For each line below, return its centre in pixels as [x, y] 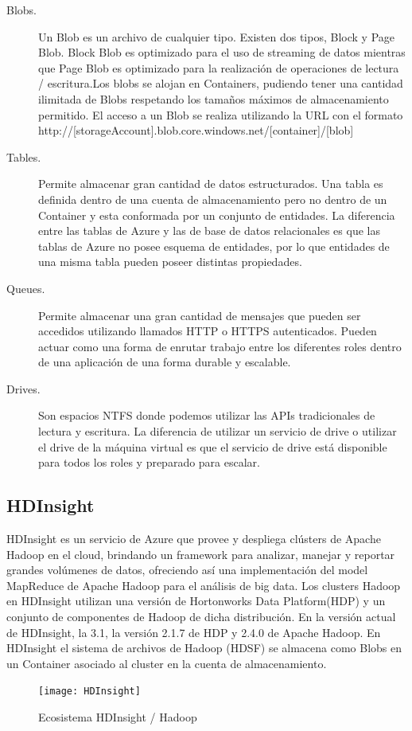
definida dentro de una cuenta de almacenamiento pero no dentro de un [213, 199]
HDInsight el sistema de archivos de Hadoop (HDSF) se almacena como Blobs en [204, 648]
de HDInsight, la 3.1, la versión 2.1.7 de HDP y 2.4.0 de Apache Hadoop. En [194, 632]
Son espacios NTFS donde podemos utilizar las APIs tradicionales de [207, 415]
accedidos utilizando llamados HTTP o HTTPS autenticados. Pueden [208, 331]
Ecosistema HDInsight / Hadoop [118, 717]
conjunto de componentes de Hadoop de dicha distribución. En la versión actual [201, 617]
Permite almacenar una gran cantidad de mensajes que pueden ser [200, 315]
